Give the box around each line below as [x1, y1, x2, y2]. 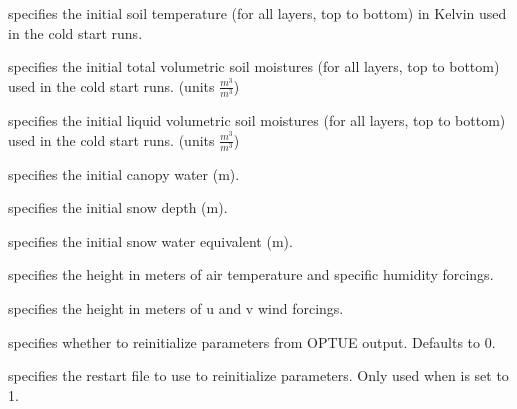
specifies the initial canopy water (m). [8, 163, 240, 184]
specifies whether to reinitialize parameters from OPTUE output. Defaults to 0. [8, 331, 496, 352]
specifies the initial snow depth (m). [8, 197, 228, 218]
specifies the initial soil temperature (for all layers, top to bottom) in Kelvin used [8, 3, 507, 23]
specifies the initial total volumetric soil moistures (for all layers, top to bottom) [8, 56, 500, 77]
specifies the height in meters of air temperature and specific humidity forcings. [8, 264, 494, 285]
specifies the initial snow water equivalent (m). [8, 230, 293, 251]
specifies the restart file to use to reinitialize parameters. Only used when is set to [8, 365, 509, 386]
